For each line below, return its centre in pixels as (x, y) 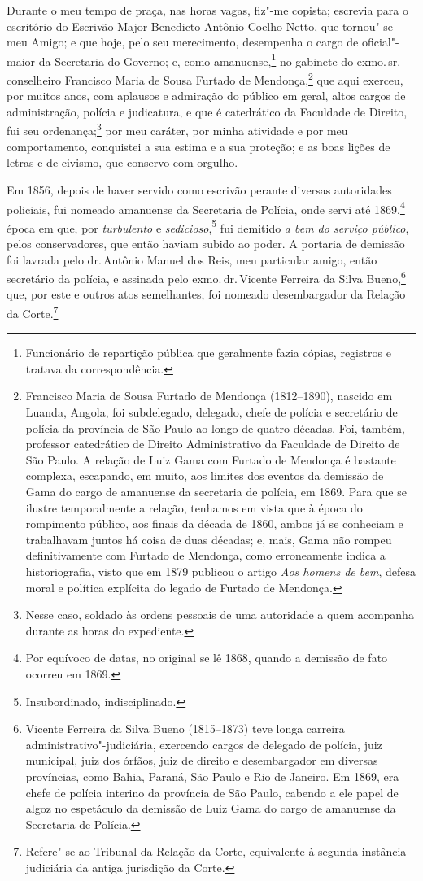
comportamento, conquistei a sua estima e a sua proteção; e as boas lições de (198, 146)
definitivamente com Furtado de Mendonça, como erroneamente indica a (205, 555)
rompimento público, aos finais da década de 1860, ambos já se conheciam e (214, 523)
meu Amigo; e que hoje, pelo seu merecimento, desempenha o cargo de (183, 42)
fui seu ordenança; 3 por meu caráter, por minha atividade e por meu (177, 129)
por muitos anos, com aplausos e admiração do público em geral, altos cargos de (206, 96)
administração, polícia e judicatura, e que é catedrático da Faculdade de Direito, (207, 111)
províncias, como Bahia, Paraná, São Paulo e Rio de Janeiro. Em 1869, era (212, 776)
